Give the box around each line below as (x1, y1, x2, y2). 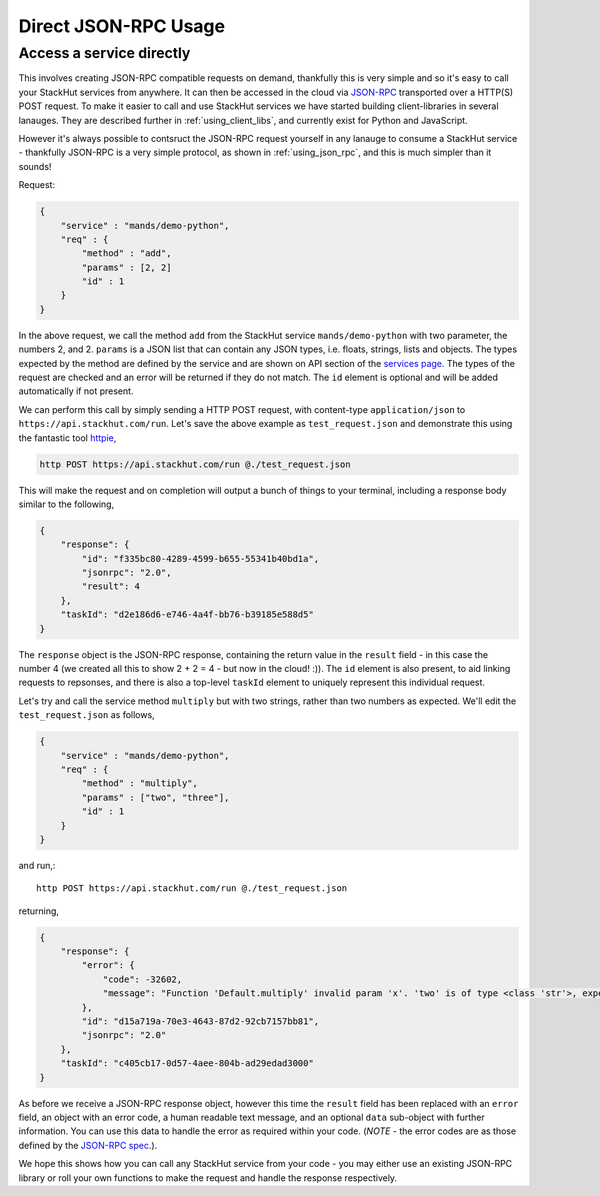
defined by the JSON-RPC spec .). (18, 1139, 158, 1151)
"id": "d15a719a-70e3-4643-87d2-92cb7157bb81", (81, 1016, 320, 1027)
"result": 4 (81, 581, 140, 592)
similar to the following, (18, 498, 115, 510)
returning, (18, 905, 60, 917)
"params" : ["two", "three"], (81, 791, 230, 803)
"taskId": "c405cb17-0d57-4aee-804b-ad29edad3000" (60, 1058, 314, 1069)
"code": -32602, (102, 973, 183, 985)
